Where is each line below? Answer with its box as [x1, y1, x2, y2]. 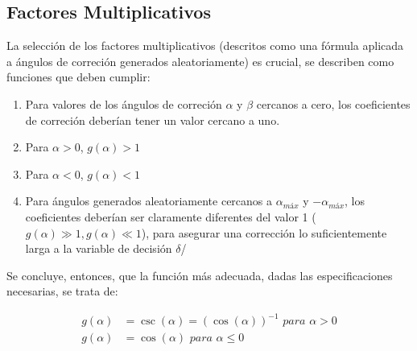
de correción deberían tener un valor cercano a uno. [25, 111, 280, 128]
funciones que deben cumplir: [6, 68, 151, 85]
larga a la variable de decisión [25, 240, 172, 257]
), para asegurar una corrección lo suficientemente [141, 224, 387, 241]
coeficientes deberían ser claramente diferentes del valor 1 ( [25, 208, 316, 225]
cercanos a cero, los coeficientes [256, 95, 411, 112]
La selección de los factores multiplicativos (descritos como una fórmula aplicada [6, 37, 404, 54]
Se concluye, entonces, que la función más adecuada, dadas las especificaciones [6, 266, 393, 283]
